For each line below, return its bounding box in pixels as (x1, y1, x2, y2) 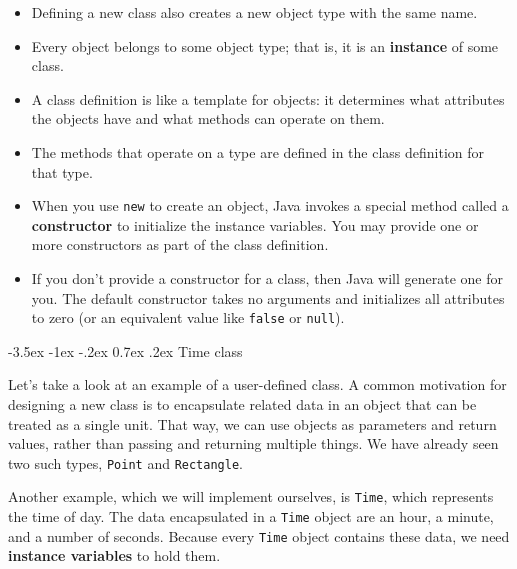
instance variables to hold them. (8, 545, 221, 566)
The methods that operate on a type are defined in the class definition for (31, 141, 485, 162)
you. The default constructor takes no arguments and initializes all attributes (31, 287, 505, 308)
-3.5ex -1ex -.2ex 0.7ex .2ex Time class (8, 340, 243, 361)
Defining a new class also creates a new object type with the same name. (31, 2, 478, 22)
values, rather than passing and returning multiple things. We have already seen (8, 433, 499, 454)
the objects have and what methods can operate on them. (31, 108, 385, 129)
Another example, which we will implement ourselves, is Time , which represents (8, 486, 494, 507)
